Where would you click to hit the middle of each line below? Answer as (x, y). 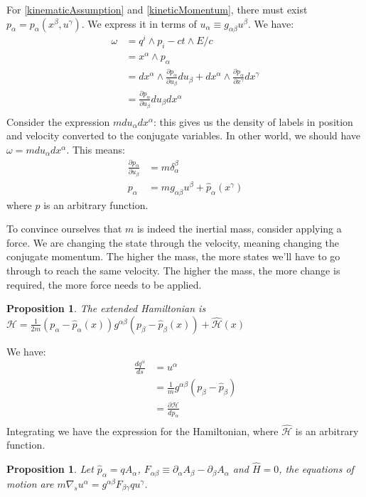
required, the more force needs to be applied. (104, 284)
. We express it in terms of (139, 23)
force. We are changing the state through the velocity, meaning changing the (173, 242)
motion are (30, 483)
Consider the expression (58, 121)
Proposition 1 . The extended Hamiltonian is (106, 308)
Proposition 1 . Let (50, 469)
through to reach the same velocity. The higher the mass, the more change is (173, 271)
